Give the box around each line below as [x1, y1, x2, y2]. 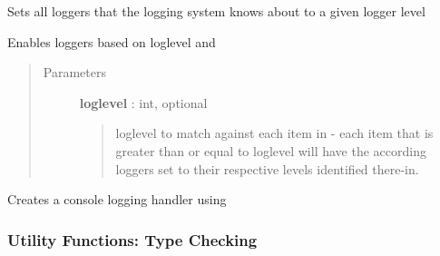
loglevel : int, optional [79, 93, 208, 112]
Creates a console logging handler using [7, 190, 227, 209]
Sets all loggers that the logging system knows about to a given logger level [7, 2, 425, 20]
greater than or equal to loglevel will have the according [115, 141, 426, 160]
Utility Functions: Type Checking [7, 228, 258, 251]
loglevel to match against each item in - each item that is [115, 123, 434, 143]
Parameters [43, 63, 106, 82]
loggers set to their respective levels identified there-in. [115, 159, 419, 178]
